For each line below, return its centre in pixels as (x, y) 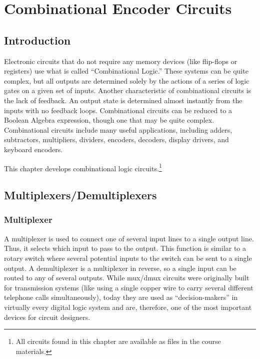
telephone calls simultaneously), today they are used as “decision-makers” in (121, 297)
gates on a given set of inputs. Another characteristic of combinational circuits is (128, 90)
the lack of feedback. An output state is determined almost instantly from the (123, 100)
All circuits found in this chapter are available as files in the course (118, 341)
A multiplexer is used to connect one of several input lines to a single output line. (129, 238)
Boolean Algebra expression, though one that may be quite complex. (109, 120)
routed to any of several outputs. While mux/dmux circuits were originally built (127, 278)
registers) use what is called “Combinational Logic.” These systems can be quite (126, 71)
